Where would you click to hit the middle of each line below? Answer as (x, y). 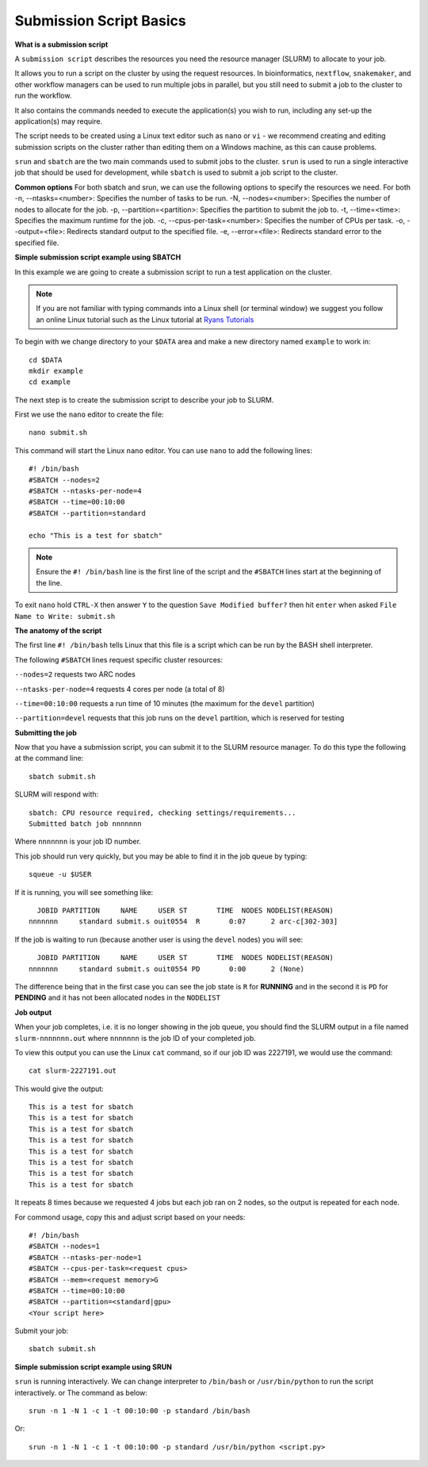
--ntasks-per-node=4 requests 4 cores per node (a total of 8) (120, 689)
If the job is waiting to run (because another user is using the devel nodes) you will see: (159, 939)
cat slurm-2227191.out (73, 1071)
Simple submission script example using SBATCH (98, 257)
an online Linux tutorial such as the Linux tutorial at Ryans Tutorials (145, 319)
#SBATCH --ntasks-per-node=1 (85, 1257)
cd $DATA (46, 360)
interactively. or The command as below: (81, 1392)
